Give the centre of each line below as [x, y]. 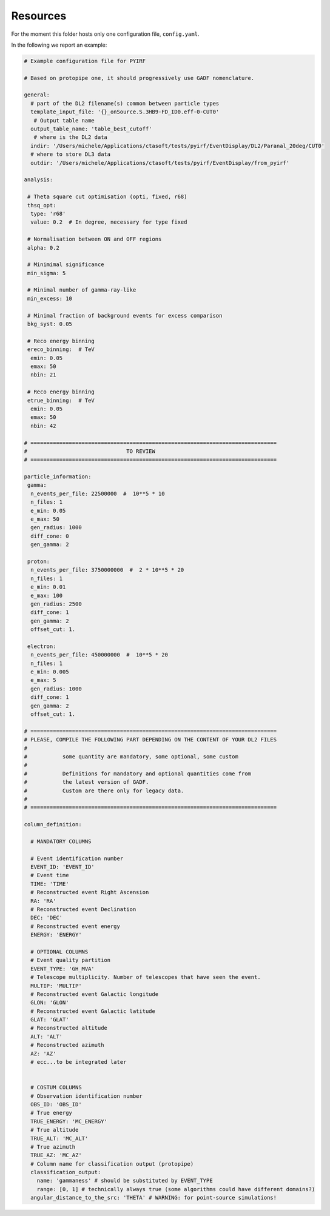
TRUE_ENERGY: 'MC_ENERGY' [69, 1121]
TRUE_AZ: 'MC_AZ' [56, 1155]
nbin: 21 [43, 375]
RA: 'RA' [43, 901]
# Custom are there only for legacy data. [104, 790]
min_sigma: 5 [47, 273]
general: [37, 95]
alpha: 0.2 [44, 248]
